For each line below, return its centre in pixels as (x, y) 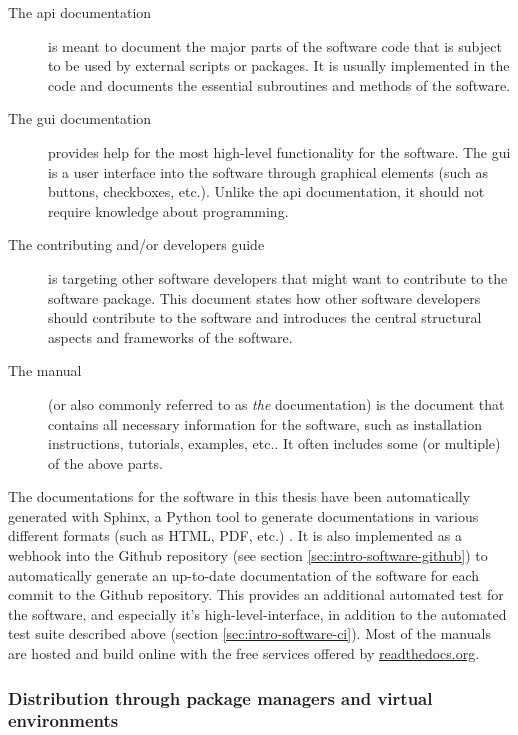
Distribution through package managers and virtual (220, 697)
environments (63, 720)
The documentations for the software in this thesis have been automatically (239, 496)
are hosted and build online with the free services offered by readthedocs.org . (244, 653)
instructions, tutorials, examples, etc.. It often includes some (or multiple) (274, 443)
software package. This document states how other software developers (264, 297)
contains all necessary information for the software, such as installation (265, 423)
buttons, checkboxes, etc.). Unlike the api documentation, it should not (266, 191)
